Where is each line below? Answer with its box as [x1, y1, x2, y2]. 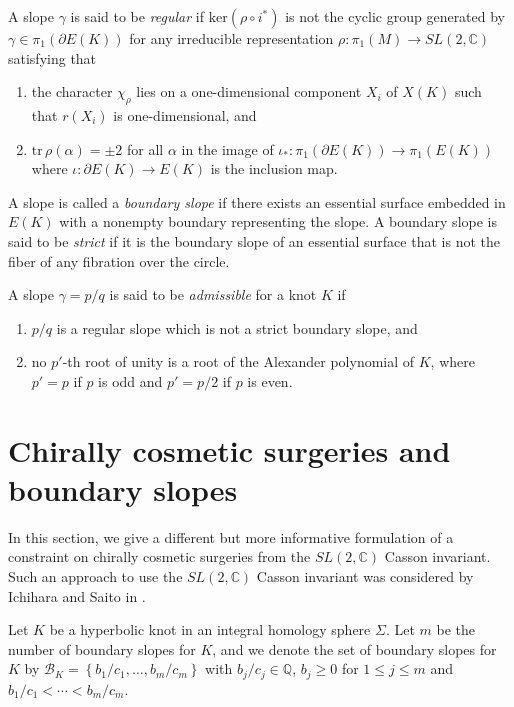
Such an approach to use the [8, 566, 183, 587]
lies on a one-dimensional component [136, 81, 362, 102]
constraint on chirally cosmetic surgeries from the [8, 546, 311, 567]
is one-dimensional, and [113, 104, 257, 125]
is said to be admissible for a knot [109, 284, 317, 305]
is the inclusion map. [210, 158, 338, 179]
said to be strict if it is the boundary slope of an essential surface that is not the [8, 230, 500, 251]
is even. [247, 370, 293, 391]
